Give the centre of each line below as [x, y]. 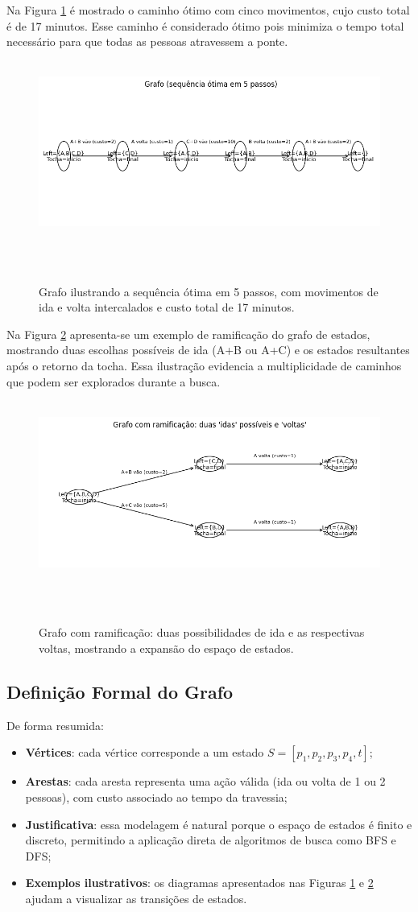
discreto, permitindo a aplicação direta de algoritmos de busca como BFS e [211, 840]
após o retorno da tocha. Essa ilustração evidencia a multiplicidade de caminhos [204, 366]
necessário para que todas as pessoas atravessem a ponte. [147, 41]
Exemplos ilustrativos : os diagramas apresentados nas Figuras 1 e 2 [199, 883]
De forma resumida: [55, 725]
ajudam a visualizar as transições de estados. [136, 899]
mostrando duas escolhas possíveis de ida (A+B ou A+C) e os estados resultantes [208, 350]
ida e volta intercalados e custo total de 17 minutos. [167, 307]
